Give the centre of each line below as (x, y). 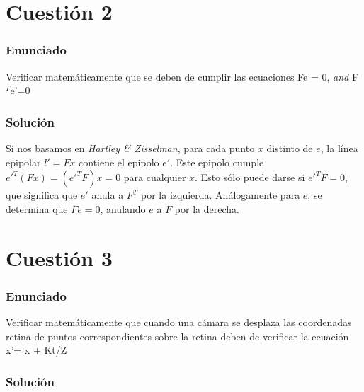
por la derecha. (207, 208)
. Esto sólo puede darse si (250, 177)
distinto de (290, 148)
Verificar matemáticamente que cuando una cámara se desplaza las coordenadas (179, 322)
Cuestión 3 (59, 257)
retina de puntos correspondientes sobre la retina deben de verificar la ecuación (177, 336)
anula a (108, 195)
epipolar (23, 162)
